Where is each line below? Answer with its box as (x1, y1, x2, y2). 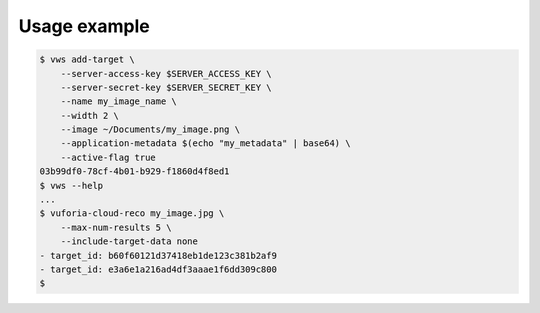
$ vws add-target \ (39, 54, 135, 65)
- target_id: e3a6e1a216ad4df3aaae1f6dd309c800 (39, 264, 277, 275)
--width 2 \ (60, 110, 120, 121)
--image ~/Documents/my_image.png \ (60, 124, 240, 135)
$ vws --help (39, 180, 104, 191)
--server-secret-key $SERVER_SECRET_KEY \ (60, 81, 272, 93)
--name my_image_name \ (60, 96, 177, 107)
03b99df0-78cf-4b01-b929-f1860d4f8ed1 (39, 166, 230, 177)
